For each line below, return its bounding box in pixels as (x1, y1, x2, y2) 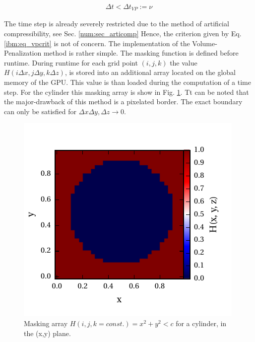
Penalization (4, 48, 42, 58)
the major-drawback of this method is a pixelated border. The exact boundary (4, 96, 243, 107)
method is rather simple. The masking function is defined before (43, 48, 239, 58)
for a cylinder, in (176, 318, 227, 329)
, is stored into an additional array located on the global (64, 67, 236, 77)
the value (170, 57, 197, 68)
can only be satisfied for (4, 106, 77, 116)
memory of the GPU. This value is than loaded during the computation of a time (4, 77, 251, 87)
